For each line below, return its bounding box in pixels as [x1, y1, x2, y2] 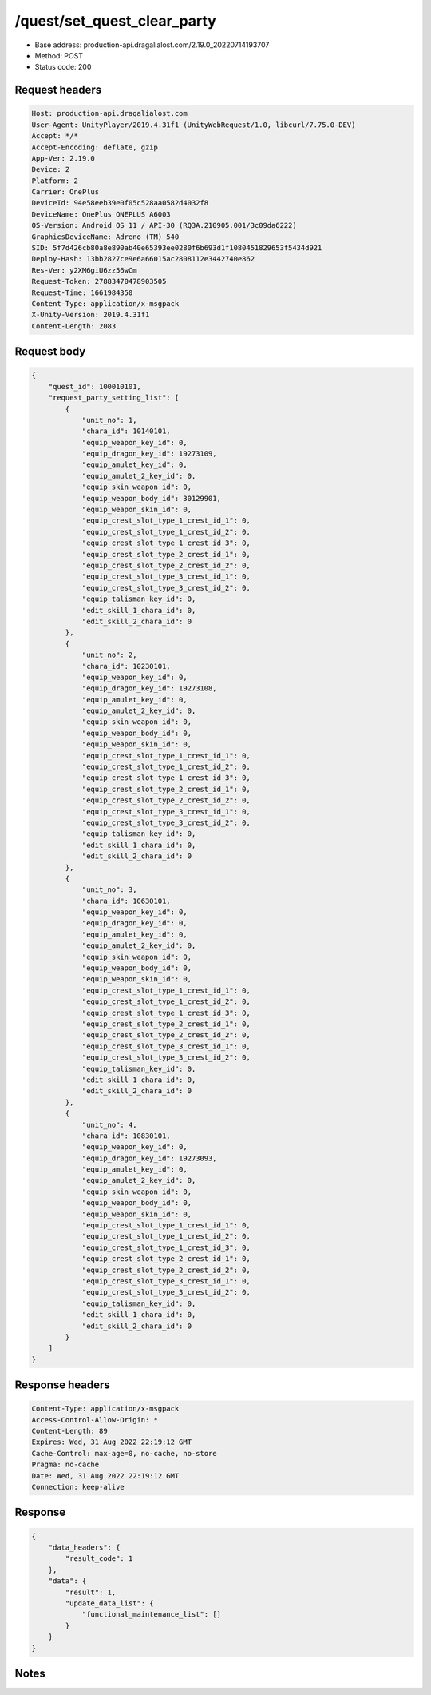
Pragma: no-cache [31, 1460, 100, 1470]
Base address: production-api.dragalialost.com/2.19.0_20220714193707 [34, 40, 270, 50]
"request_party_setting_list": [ [48, 393, 180, 403]
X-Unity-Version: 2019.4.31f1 [31, 310, 150, 320]
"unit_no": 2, [81, 651, 137, 659]
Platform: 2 [31, 176, 79, 185]
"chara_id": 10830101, [81, 1131, 171, 1140]
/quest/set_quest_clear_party [14, 12, 217, 30]
